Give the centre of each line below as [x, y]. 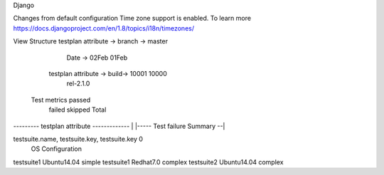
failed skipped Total [78, 110]
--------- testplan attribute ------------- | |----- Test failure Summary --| [119, 126]
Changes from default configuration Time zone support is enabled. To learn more [132, 18]
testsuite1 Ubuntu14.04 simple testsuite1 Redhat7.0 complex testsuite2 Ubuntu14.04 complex [148, 162]
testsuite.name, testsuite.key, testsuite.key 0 [78, 139]
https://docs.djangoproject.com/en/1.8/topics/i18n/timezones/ [104, 28]
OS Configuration [56, 149]
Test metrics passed [61, 100]
